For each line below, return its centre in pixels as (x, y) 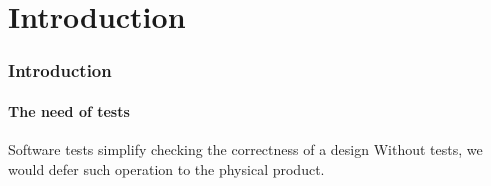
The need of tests (69, 110)
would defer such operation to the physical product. (166, 168)
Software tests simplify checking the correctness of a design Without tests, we (245, 149)
